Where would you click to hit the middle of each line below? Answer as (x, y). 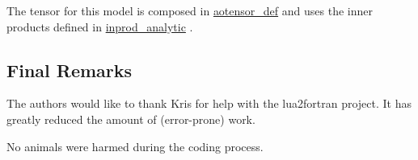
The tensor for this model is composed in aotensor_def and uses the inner (190, 10)
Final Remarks (70, 70)
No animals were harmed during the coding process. (135, 146)
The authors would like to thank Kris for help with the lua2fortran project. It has (209, 103)
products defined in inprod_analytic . (100, 26)
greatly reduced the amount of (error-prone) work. (131, 119)
